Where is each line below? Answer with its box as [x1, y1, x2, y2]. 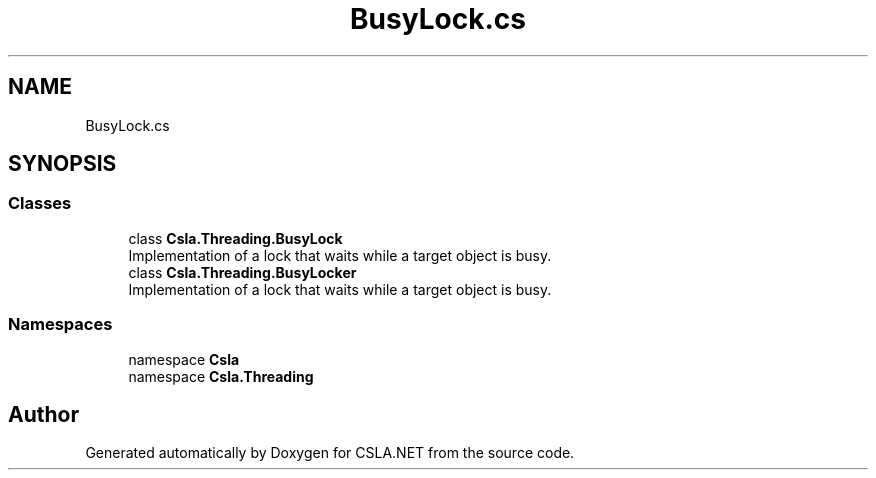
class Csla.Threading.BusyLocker [128, 263, 357, 281]
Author [8, 401, 79, 427]
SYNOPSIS [8, 151, 117, 177]
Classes [8, 193, 72, 214]
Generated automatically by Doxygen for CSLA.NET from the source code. [85, 444, 575, 462]
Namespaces [8, 314, 113, 335]
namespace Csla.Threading [128, 367, 314, 385]
